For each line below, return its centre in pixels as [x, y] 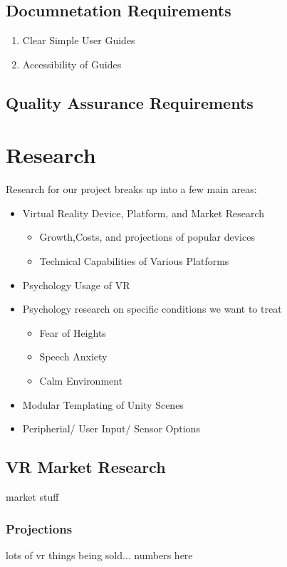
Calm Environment [81, 381]
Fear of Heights [73, 332]
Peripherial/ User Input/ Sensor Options [111, 428]
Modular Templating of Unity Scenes [103, 404]
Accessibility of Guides [72, 64]
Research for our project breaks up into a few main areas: [131, 189]
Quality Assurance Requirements [130, 102]
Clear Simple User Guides [79, 40]
